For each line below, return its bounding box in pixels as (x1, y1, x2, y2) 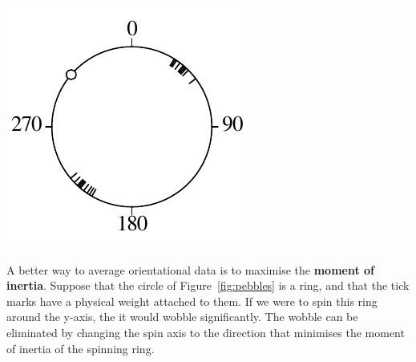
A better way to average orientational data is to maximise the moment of (6, 261, 375, 278)
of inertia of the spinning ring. (6, 340, 155, 356)
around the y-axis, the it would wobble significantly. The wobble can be (6, 308, 358, 325)
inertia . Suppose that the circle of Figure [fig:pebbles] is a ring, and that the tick (6, 277, 410, 294)
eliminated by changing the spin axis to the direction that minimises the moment (6, 323, 405, 340)
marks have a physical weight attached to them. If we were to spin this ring (6, 292, 378, 309)
